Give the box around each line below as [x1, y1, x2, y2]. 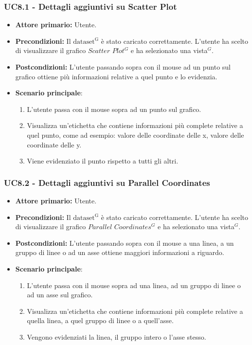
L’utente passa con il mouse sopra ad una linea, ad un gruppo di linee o [27, 280, 241, 290]
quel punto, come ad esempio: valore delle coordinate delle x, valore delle [27, 129, 244, 140]
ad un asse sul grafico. [27, 290, 93, 300]
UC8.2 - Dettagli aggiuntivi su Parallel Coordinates [4, 176, 210, 188]
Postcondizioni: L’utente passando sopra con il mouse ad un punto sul [15, 62, 231, 72]
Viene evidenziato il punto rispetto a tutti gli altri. [27, 156, 179, 166]
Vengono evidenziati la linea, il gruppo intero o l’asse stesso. [27, 331, 206, 342]
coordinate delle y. [27, 139, 82, 149]
